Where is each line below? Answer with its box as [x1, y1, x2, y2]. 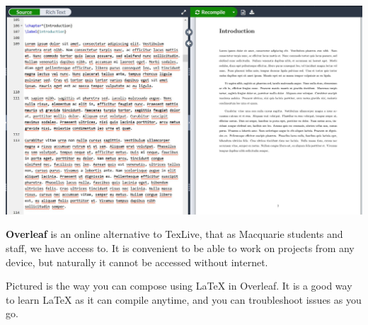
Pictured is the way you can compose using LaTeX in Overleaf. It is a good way [6, 278, 352, 293]
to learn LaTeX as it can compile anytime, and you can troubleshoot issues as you [6, 292, 362, 307]
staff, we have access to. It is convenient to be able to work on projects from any [6, 241, 355, 255]
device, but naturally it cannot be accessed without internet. [6, 254, 268, 269]
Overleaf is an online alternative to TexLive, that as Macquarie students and [6, 227, 343, 241]
